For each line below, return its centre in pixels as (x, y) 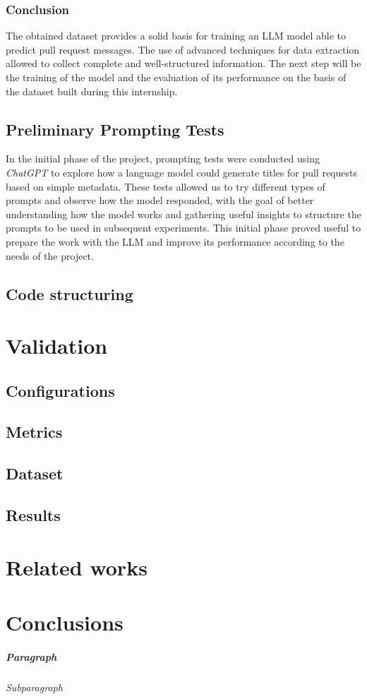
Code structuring (70, 293)
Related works (77, 567)
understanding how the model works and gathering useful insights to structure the (183, 214)
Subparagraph (34, 687)
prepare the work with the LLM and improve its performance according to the (175, 241)
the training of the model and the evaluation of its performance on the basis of (176, 77)
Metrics (34, 432)
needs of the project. (50, 255)
